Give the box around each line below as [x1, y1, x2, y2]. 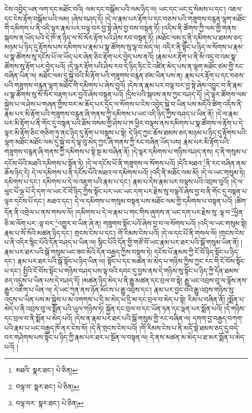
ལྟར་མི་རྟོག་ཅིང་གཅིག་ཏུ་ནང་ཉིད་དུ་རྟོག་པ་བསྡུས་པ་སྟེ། [4, 127, 127, 137]
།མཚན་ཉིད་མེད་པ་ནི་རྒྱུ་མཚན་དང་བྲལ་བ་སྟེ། [82, 275, 182, 285]
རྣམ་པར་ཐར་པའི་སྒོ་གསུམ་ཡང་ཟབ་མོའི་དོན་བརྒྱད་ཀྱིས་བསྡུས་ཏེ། [4, 246, 152, 256]
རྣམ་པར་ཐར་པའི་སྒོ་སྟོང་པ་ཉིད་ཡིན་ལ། [17, 256, 105, 266]
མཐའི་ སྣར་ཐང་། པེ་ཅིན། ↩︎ [15, 365, 78, 375]
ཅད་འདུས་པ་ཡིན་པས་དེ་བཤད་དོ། [4, 275, 80, 285]
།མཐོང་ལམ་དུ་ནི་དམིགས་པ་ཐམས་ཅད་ [155, 32, 243, 42]
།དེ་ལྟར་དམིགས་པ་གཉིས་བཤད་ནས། [132, 146, 213, 156]
